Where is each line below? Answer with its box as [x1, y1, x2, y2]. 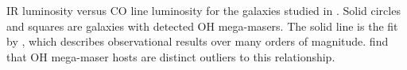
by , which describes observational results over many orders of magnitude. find [6, 33, 389, 50]
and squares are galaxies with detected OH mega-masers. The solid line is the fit [6, 17, 398, 34]
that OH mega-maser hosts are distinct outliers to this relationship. [6, 48, 335, 64]
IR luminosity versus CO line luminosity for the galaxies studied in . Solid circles [6, 2, 401, 18]
